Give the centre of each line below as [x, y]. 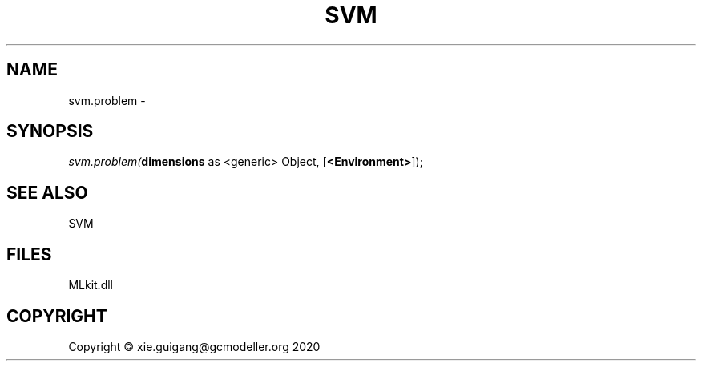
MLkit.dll [91, 285]
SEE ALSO [47, 192]
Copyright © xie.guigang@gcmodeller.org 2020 [194, 346]
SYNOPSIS [50, 131]
